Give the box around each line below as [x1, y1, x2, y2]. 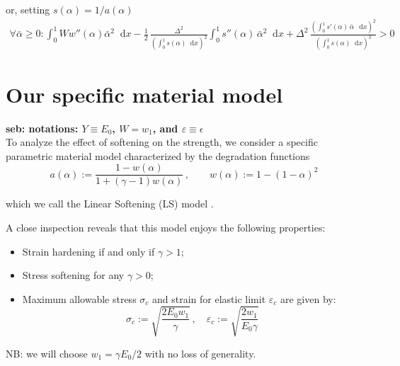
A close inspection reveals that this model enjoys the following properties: [6, 219, 326, 234]
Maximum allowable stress [22, 291, 137, 306]
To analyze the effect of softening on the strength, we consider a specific [6, 135, 318, 149]
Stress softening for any [22, 268, 125, 282]
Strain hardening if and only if [22, 244, 155, 258]
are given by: [280, 291, 336, 306]
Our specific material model [6, 79, 283, 108]
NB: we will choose [6, 345, 88, 360]
